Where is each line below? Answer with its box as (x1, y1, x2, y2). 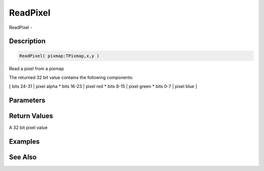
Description (9, 37, 46, 45)
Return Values (9, 112, 53, 120)
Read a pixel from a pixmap (9, 65, 64, 71)
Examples (9, 137, 40, 146)
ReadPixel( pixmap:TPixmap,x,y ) (19, 53, 100, 59)
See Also (9, 153, 37, 161)
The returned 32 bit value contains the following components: (9, 74, 133, 80)
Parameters (9, 96, 45, 105)
